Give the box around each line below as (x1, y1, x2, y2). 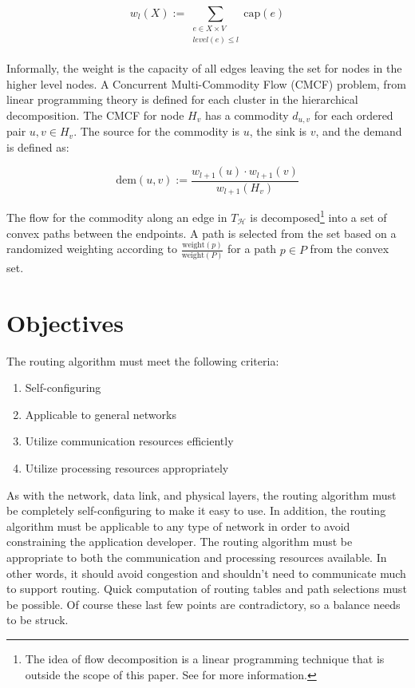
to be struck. (6, 611, 69, 628)
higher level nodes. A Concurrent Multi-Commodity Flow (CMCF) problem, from (6, 75, 406, 92)
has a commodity (204, 106, 289, 123)
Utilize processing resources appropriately (25, 460, 229, 476)
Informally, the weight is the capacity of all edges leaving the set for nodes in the (6, 59, 402, 76)
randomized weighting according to (6, 240, 177, 257)
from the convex (310, 240, 389, 257)
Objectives (6, 306, 124, 338)
